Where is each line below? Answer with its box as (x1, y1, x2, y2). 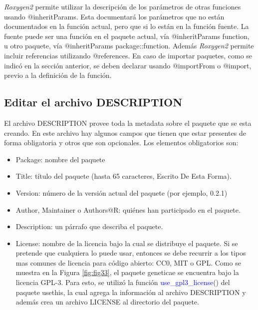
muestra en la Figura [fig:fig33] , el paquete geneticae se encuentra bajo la (15, 267, 239, 278)
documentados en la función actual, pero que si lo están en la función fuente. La (4, 21, 249, 31)
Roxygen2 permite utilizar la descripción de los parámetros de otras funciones (4, 1, 241, 11)
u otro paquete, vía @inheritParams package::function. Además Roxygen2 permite (4, 40, 254, 51)
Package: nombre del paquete (15, 154, 105, 164)
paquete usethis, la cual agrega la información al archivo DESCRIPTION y (15, 287, 246, 297)
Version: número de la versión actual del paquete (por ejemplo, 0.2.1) (15, 187, 228, 198)
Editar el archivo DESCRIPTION (4, 94, 183, 110)
